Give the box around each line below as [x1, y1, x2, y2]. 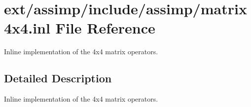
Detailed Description [4, 71, 112, 86]
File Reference [55, 18, 155, 38]
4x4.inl [4, 18, 50, 38]
